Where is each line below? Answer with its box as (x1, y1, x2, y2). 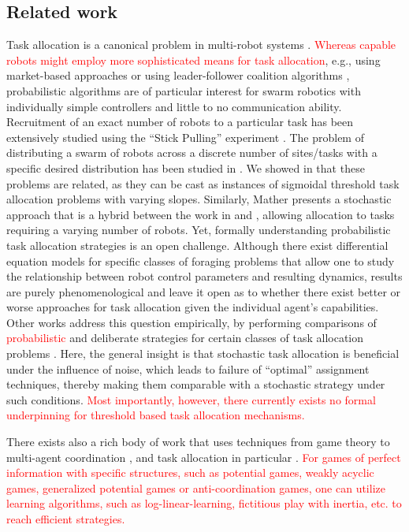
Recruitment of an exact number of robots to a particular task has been (6, 113, 354, 130)
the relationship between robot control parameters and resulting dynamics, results (6, 268, 403, 285)
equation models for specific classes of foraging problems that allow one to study (6, 252, 395, 269)
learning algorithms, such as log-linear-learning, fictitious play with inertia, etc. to (6, 495, 402, 512)
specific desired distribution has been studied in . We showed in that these (6, 159, 365, 176)
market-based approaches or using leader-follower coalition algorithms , (6, 67, 350, 84)
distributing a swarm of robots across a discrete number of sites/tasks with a (6, 144, 377, 161)
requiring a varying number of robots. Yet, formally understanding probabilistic (6, 221, 391, 238)
